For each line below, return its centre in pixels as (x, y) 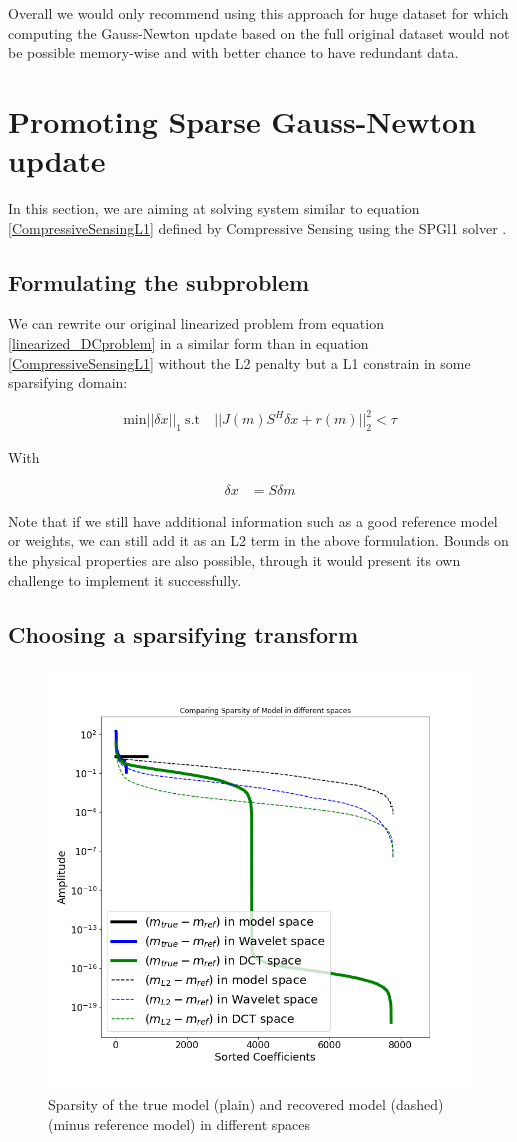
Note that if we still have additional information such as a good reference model (253, 520)
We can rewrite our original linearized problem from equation (196, 323)
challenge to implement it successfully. (125, 579)
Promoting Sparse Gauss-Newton (242, 120)
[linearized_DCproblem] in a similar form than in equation (188, 343)
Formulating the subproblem (159, 281)
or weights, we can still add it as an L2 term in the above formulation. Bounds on (258, 540)
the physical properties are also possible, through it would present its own (234, 560)
